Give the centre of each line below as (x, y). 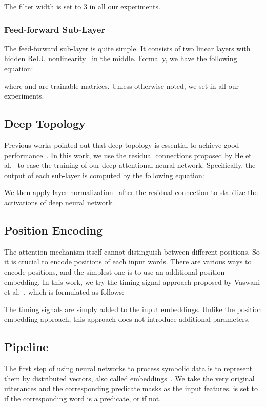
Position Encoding (54, 230)
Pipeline (26, 347)
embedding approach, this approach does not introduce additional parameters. (127, 319)
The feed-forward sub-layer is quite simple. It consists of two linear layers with (127, 48)
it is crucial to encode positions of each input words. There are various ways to (128, 261)
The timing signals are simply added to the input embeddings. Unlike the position (133, 309)
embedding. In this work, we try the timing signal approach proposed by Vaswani (132, 282)
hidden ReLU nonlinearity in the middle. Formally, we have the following (121, 58)
